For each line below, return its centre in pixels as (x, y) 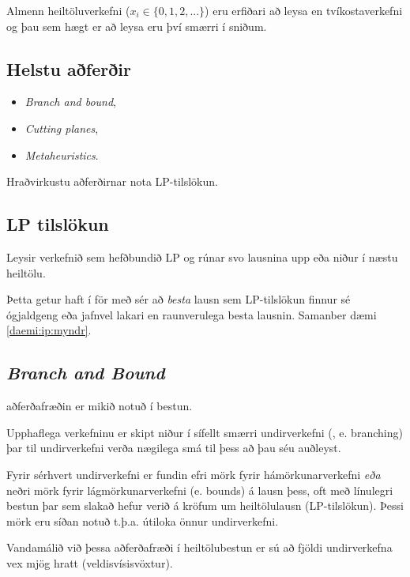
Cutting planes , (62, 128)
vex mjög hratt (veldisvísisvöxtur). (90, 562)
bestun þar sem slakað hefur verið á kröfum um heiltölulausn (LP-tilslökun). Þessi (205, 505)
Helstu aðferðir (69, 68)
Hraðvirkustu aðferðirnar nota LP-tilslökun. (112, 181)
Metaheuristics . (62, 155)
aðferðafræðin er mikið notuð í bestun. (100, 406)
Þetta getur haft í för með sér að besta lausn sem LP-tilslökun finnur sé (179, 299)
